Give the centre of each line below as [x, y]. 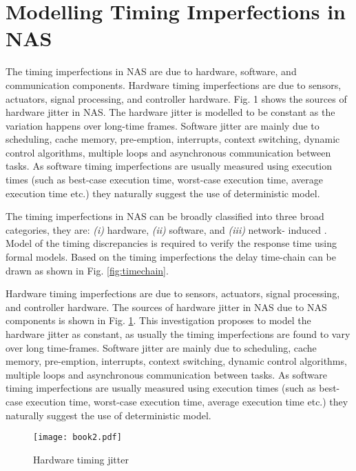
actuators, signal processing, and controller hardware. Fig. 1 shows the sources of [176, 98]
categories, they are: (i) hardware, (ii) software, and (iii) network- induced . [166, 229]
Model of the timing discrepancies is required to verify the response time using [171, 243]
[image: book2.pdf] [77, 438]
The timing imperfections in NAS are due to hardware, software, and [151, 71]
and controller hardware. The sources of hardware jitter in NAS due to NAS [166, 307]
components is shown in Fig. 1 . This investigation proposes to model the [158, 320]
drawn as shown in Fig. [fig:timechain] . [87, 270]
